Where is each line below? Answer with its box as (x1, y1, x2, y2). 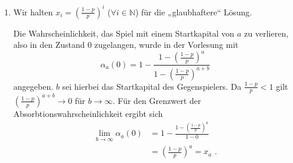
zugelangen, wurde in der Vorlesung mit (94, 38, 239, 51)
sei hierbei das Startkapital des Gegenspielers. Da (62, 80, 242, 92)
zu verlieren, (244, 27, 289, 39)
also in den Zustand (13, 38, 85, 51)
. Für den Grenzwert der (112, 94, 201, 106)
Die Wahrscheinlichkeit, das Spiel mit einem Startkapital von (13, 27, 235, 39)
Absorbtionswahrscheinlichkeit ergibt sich (13, 107, 163, 119)
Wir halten (13, 5, 53, 18)
